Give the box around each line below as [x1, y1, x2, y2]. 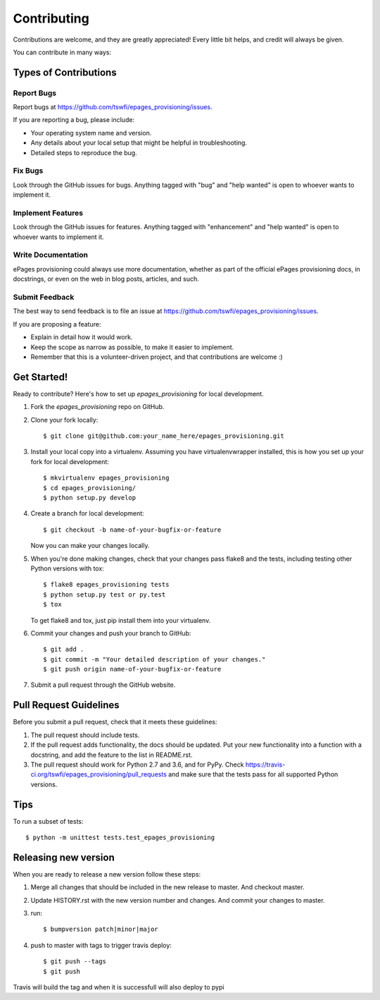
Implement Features [13, 208, 84, 218]
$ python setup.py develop [43, 494, 137, 501]
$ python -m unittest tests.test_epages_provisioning [25, 834, 215, 841]
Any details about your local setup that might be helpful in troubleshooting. [30, 138, 248, 147]
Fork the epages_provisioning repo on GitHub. [30, 403, 165, 411]
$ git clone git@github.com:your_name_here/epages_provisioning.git [43, 432, 284, 440]
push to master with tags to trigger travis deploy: [30, 941, 172, 949]
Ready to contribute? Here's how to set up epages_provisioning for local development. [13, 389, 264, 398]
